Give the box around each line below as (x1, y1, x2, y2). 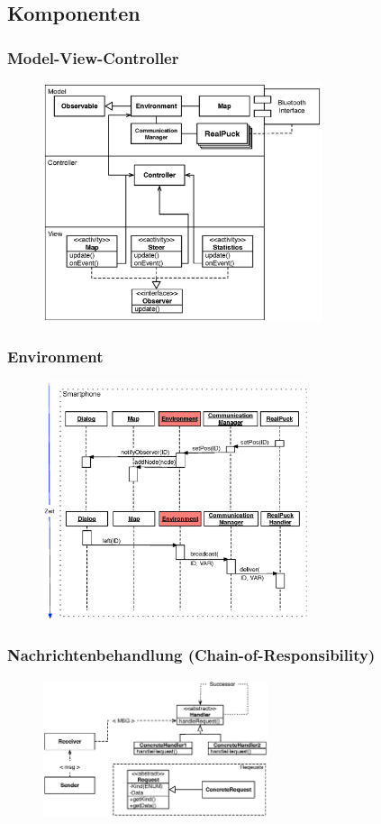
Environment (7, 345, 104, 368)
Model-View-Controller (7, 46, 179, 69)
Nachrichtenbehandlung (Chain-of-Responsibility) (7, 644, 376, 666)
